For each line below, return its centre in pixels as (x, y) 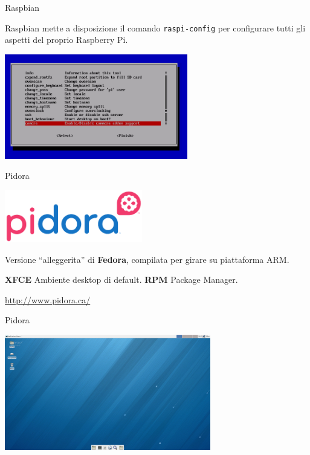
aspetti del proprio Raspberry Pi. (66, 40)
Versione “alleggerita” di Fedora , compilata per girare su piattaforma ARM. (147, 259)
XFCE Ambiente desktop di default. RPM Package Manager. (121, 279)
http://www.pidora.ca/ (48, 299)
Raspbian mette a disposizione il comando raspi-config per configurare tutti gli (155, 27)
